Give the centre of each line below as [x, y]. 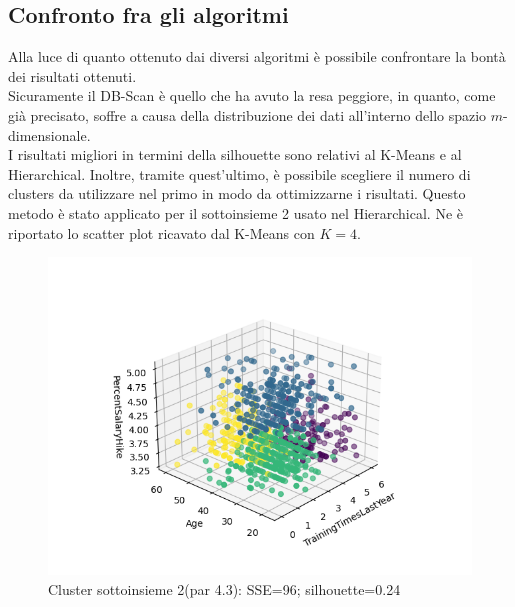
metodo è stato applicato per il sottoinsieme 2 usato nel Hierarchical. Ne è [235, 212]
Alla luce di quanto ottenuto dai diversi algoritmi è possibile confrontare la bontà [257, 56]
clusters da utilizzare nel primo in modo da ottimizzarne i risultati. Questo [237, 193]
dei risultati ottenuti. [72, 75]
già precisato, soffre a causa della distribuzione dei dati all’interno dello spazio [247, 114]
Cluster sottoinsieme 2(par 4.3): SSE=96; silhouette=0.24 [224, 588]
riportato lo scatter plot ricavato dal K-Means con [161, 232]
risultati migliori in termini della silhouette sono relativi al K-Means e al [239, 154]
